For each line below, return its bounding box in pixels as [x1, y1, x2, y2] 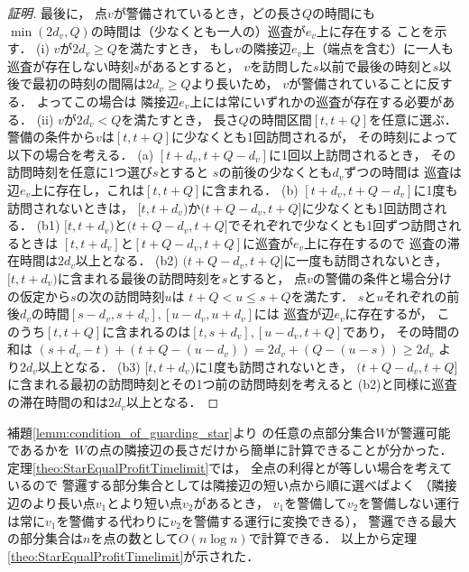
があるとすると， [139, 56, 240, 75]
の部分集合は [7, 529, 83, 548]
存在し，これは [56, 180, 145, 198]
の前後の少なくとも [218, 162, 333, 181]
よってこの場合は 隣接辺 [36, 91, 179, 110]
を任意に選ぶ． [368, 109, 457, 128]
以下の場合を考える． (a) [7, 144, 154, 163]
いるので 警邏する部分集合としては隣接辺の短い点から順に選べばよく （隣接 [7, 475, 457, 494]
